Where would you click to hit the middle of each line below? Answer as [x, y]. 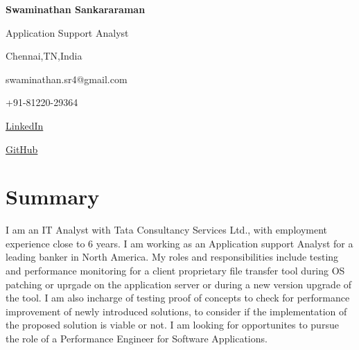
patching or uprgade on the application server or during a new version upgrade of [179, 284]
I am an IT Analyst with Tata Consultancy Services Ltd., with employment [167, 230]
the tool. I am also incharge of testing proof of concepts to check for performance [178, 298]
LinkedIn [25, 125]
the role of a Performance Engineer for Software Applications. [137, 339]
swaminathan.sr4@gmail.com [67, 79]
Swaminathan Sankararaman [76, 9]
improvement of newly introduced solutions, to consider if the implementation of [176, 311]
